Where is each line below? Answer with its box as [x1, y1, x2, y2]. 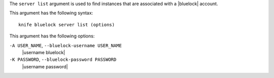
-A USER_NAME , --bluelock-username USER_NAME [9, 42, 122, 48]
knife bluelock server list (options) [18, 22, 115, 27]
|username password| [22, 63, 68, 69]
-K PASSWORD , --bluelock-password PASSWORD [9, 56, 117, 63]
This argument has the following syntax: [9, 10, 93, 16]
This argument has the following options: [9, 33, 95, 39]
